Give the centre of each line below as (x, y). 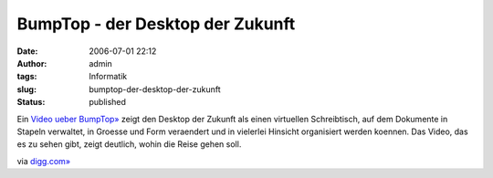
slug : (26, 89)
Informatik (108, 77)
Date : (27, 51)
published (108, 102)
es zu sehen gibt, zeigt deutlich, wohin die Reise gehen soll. (129, 144)
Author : (32, 63)
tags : (27, 77)
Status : (31, 102)
